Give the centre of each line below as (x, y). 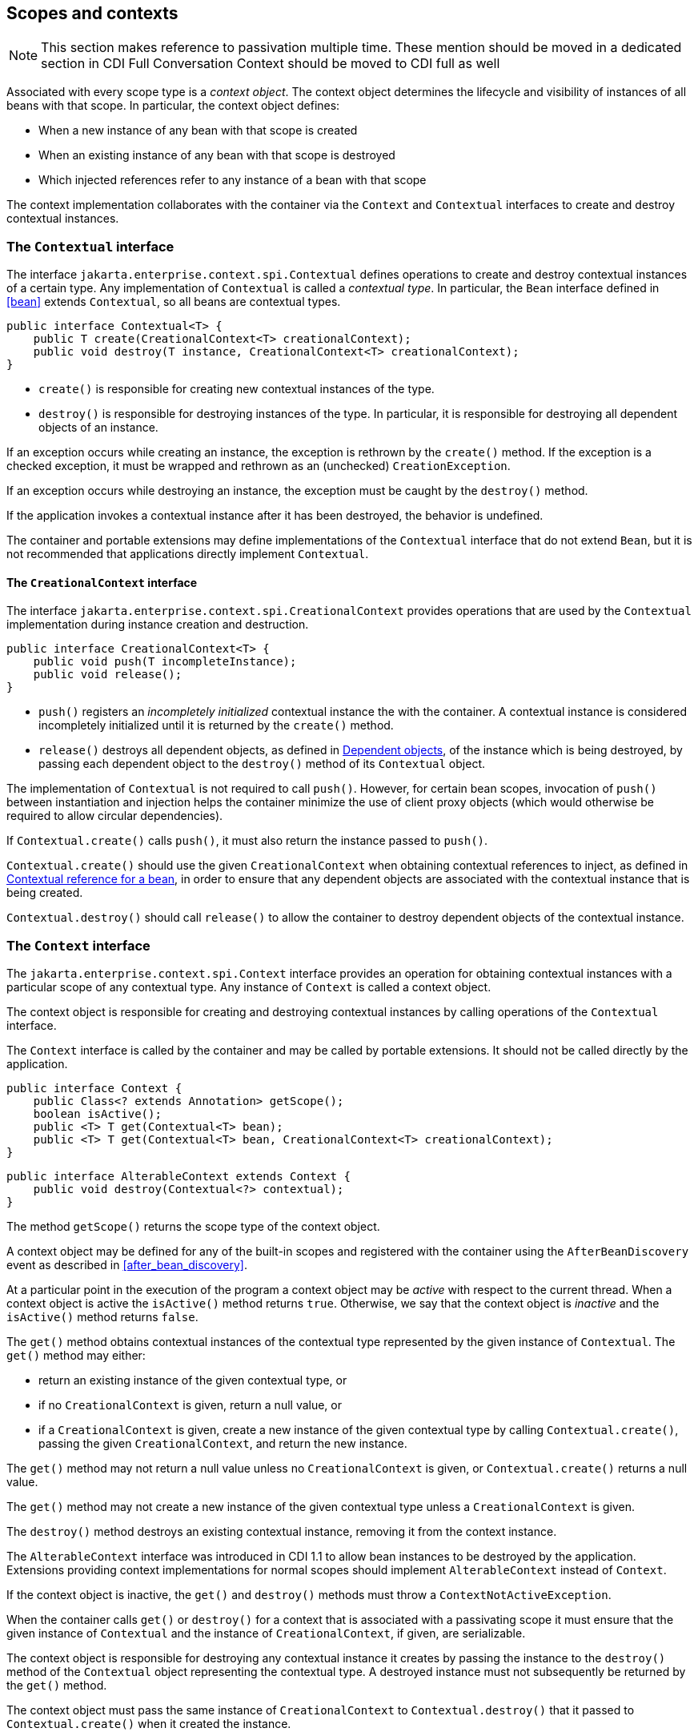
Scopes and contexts (92, 13)
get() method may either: (76, 1356)
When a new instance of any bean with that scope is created (198, 131)
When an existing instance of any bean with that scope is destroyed (217, 155)
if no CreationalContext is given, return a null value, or (191, 1405)
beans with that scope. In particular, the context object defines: (173, 106)
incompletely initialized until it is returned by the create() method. (216, 725)
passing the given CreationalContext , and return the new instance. (223, 1444)
